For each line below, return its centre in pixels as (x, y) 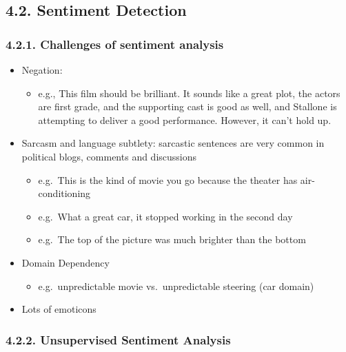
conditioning (64, 193)
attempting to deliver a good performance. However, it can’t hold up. (185, 120)
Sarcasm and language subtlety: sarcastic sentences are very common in (173, 143)
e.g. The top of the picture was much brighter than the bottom (172, 239)
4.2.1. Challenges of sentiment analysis (115, 44)
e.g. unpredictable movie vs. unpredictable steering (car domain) (176, 286)
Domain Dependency (65, 262)
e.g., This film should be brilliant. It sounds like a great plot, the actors (189, 93)
